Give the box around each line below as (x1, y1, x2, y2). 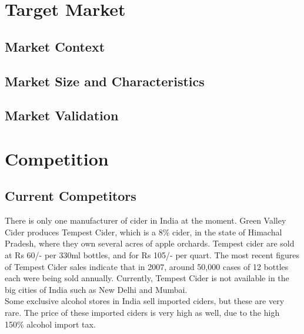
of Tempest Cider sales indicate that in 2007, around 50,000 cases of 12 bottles (5, 260, 289, 272)
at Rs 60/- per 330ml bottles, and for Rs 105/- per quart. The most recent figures (5, 249, 300, 261)
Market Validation (5, 106, 119, 124)
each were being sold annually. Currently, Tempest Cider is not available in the (5, 272, 289, 284)
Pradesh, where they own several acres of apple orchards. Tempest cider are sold (5, 237, 295, 249)
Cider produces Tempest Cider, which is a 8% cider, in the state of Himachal (5, 225, 282, 238)
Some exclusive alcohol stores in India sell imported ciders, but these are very (5, 295, 285, 307)
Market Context (5, 37, 105, 55)
